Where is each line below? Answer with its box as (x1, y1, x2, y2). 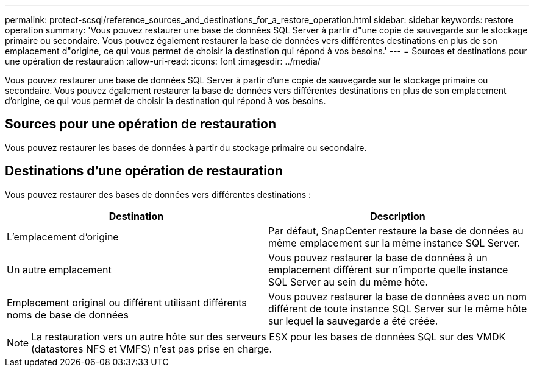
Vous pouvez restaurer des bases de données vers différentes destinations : (5, 189, 311, 200)
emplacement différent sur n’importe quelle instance (268, 263, 508, 276)
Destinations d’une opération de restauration (5, 163, 283, 179)
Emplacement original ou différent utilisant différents (7, 296, 247, 309)
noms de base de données (7, 308, 129, 321)
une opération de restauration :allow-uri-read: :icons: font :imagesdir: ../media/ (5, 56, 321, 66)
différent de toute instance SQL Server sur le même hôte (268, 302, 527, 315)
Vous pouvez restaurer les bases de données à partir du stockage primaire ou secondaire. (5, 142, 367, 153)
